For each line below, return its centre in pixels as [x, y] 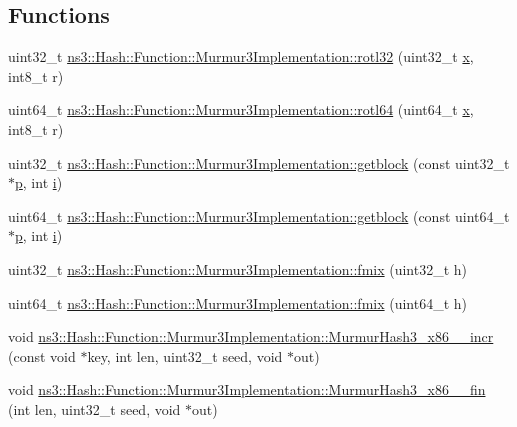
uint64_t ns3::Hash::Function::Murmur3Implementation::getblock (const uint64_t [259, 215]
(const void [42, 355]
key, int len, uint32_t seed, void [185, 355]
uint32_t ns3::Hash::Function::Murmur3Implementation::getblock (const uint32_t [259, 162]
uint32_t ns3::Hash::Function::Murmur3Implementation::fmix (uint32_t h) [238, 268]
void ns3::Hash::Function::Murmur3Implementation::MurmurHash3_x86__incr [251, 336]
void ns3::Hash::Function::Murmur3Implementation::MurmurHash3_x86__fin [247, 389]
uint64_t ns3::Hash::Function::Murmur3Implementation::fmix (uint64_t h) [238, 302]
